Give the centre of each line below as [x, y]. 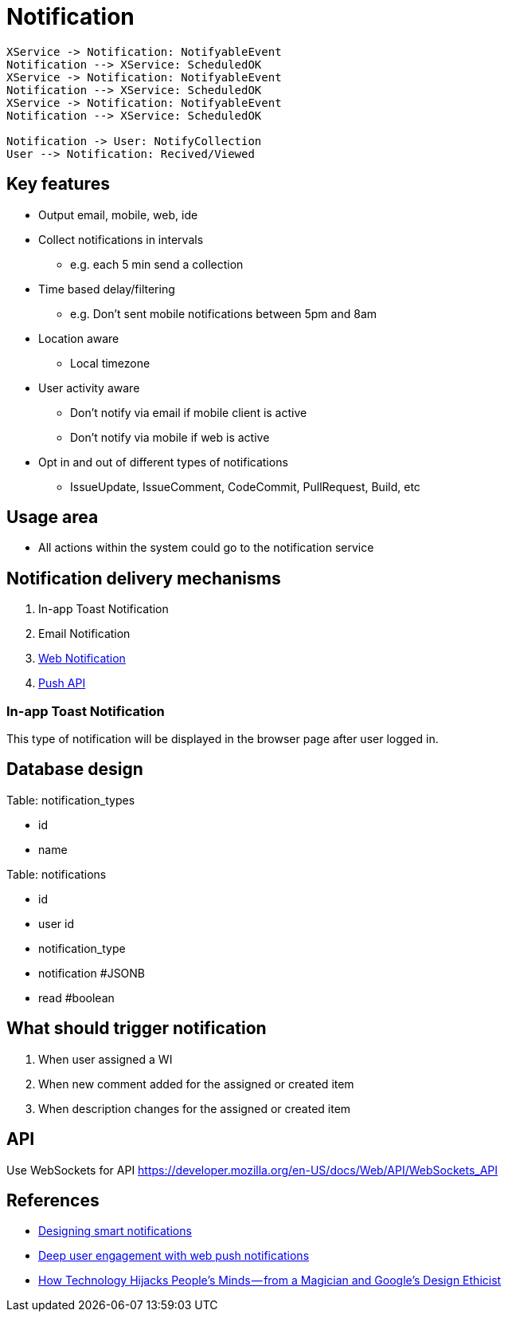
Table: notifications [57, 874]
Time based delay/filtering [107, 289]
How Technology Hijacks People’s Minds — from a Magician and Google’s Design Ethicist [270, 1281]
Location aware [79, 338]
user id [57, 923]
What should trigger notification [137, 1029]
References [53, 1200]
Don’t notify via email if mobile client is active [189, 412]
